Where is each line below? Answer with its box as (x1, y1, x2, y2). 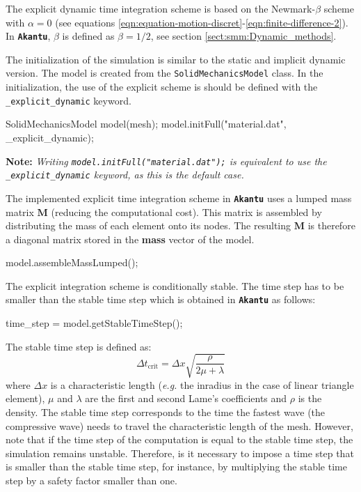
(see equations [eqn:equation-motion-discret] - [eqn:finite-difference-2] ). (55, 15, 348, 29)
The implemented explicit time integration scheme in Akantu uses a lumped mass (6, 190, 352, 205)
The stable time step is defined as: (6, 339, 152, 353)
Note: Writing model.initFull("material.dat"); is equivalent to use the (6, 153, 327, 168)
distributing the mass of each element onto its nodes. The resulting (6, 218, 291, 233)
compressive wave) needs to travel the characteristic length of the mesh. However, (6, 418, 353, 433)
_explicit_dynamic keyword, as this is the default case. (6, 167, 244, 182)
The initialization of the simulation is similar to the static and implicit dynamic (6, 52, 346, 66)
